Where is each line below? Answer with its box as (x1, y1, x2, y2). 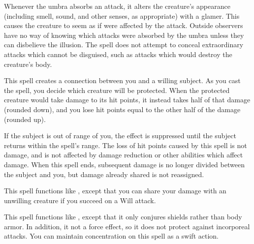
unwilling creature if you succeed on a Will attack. (4, 195, 156, 205)
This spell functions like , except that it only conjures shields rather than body (4, 212, 242, 222)
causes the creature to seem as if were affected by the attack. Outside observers (4, 20, 243, 30)
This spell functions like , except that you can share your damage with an (4, 185, 226, 196)
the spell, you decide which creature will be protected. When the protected (4, 85, 230, 95)
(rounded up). (4, 114, 46, 124)
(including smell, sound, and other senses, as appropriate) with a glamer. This (4, 10, 240, 21)
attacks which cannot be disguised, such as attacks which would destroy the (4, 49, 232, 59)
